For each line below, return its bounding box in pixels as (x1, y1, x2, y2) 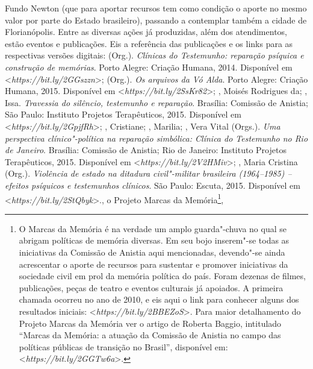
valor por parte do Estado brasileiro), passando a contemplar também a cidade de (5, 13, 307, 26)
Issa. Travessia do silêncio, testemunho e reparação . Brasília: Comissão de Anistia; (5, 96, 308, 109)
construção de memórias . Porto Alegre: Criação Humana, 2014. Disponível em (5, 60, 293, 73)
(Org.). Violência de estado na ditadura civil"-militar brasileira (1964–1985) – (5, 167, 292, 180)
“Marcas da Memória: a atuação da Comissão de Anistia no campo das (19, 329, 281, 341)
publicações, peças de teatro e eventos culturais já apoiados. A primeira (19, 281, 284, 294)
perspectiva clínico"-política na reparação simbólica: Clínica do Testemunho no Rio (5, 131, 308, 144)
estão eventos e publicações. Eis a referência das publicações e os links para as (5, 37, 293, 49)
